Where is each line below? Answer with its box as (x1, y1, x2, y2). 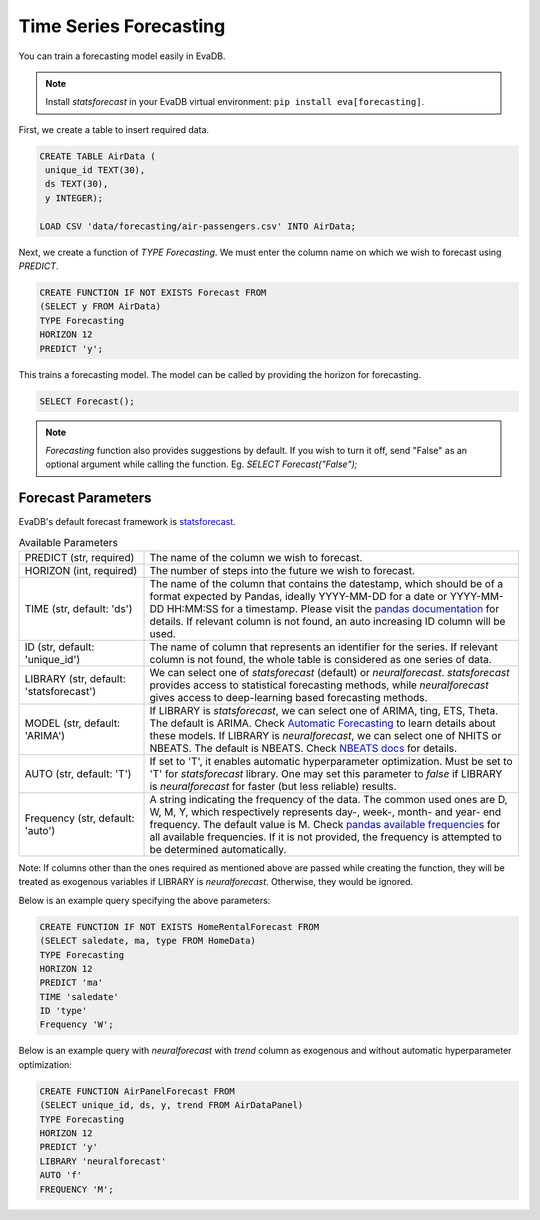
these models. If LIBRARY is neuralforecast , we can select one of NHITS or (149, 728, 502, 742)
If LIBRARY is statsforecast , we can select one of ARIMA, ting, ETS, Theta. (149, 703, 499, 717)
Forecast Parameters (18, 490, 152, 507)
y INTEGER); (45, 192, 104, 204)
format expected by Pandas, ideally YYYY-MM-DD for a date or (149, 589, 448, 603)
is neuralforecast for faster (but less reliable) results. (149, 779, 397, 793)
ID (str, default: (24, 640, 95, 654)
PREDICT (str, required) (24, 550, 135, 564)
